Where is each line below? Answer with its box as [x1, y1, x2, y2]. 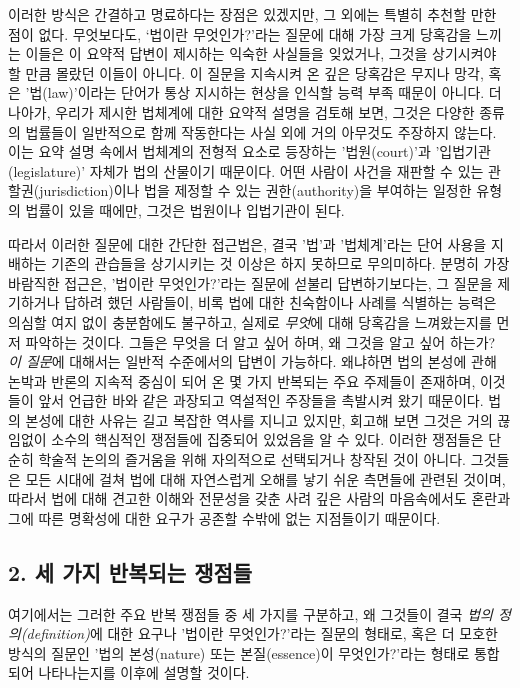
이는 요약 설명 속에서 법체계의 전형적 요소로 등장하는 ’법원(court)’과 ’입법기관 [8, 141, 491, 162]
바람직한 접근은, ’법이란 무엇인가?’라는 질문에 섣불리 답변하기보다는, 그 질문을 [8, 272, 493, 293]
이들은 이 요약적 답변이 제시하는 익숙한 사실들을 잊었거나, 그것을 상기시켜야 [25, 43, 497, 64]
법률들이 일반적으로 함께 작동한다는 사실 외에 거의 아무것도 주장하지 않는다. [25, 121, 497, 142]
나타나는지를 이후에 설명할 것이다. [38, 662, 250, 683]
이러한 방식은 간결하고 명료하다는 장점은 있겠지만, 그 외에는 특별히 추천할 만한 [8, 4, 497, 24]
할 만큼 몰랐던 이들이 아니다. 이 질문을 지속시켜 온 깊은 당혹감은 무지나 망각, [8, 62, 484, 83]
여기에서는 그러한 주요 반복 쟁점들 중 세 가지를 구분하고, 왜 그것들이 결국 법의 [8, 603, 493, 624]
